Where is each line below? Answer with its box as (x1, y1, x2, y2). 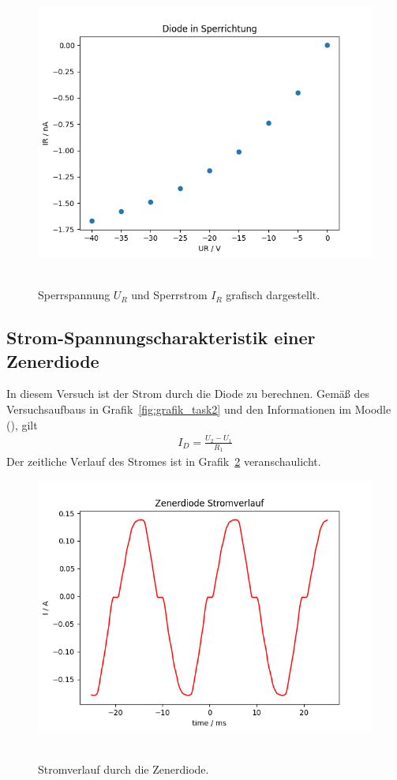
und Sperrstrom (131, 287, 208, 303)
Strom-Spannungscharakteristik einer (6, 325, 316, 350)
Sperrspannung (38, 287, 110, 303)
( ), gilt (6, 416, 38, 433)
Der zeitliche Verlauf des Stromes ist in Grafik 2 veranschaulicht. (6, 453, 321, 470)
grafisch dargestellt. (226, 287, 320, 303)
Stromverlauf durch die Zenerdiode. (38, 760, 209, 777)
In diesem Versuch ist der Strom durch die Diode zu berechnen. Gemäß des (6, 385, 370, 402)
